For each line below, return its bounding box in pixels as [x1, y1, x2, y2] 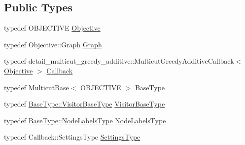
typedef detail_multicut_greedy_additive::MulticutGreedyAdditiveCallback [4, 56, 234, 66]
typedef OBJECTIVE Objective [4, 23, 101, 33]
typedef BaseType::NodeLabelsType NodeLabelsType [4, 115, 166, 125]
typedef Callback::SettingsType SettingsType [4, 132, 140, 142]
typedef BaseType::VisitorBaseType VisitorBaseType [4, 99, 165, 109]
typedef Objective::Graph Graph [4, 39, 102, 49]
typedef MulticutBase [4, 82, 69, 92]
